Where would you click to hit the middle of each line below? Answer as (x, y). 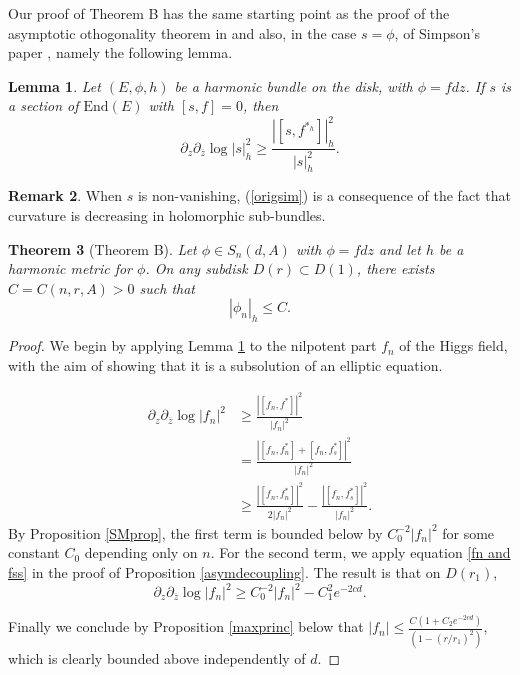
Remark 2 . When (65, 195)
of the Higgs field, (453, 345)
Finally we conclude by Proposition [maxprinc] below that (186, 626)
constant (34, 552)
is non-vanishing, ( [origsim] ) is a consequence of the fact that (324, 195)
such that (167, 287)
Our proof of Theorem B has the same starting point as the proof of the (229, 13)
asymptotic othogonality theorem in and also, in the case (182, 32)
